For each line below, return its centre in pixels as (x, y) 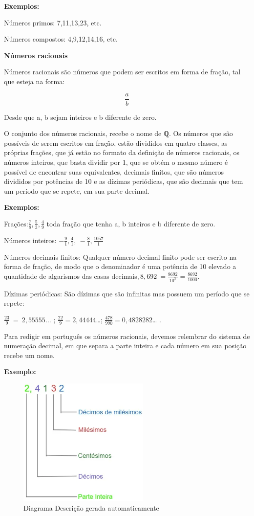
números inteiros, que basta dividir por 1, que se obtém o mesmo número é (116, 162)
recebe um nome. (29, 355)
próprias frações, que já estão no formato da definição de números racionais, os (122, 152)
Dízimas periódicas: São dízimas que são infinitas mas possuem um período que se (127, 293)
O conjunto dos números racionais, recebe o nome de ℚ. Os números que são (118, 133)
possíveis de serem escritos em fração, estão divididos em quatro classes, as (116, 143)
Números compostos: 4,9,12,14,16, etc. (61, 39)
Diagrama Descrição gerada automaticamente (91, 507)
